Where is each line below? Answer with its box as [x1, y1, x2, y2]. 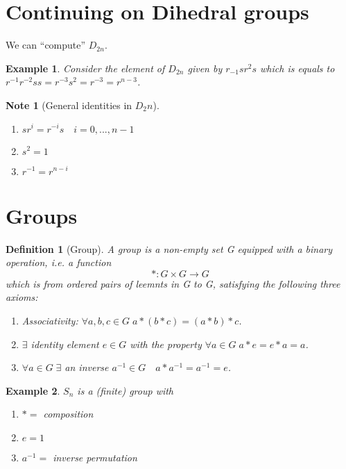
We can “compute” [6, 38, 86, 52]
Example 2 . [6, 383, 60, 397]
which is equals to [260, 60, 335, 75]
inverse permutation [53, 450, 137, 464]
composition [43, 406, 94, 421]
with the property [130, 336, 202, 351]
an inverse [64, 360, 109, 375]
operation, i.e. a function [6, 255, 112, 270]
